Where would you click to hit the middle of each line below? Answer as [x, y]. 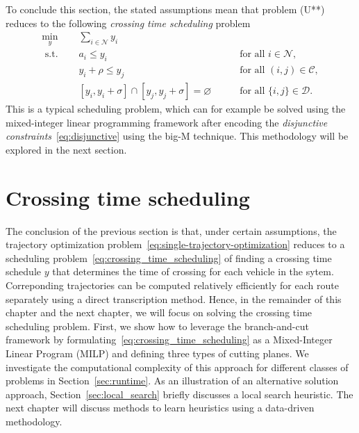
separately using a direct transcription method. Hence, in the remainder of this [174, 299]
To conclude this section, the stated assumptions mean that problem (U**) [165, 9]
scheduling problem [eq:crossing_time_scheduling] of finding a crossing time [169, 258]
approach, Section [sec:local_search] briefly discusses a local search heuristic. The [179, 394]
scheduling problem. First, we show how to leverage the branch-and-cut [157, 326]
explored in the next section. [66, 149]
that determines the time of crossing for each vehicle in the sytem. [193, 271]
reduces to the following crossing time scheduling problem [128, 23]
